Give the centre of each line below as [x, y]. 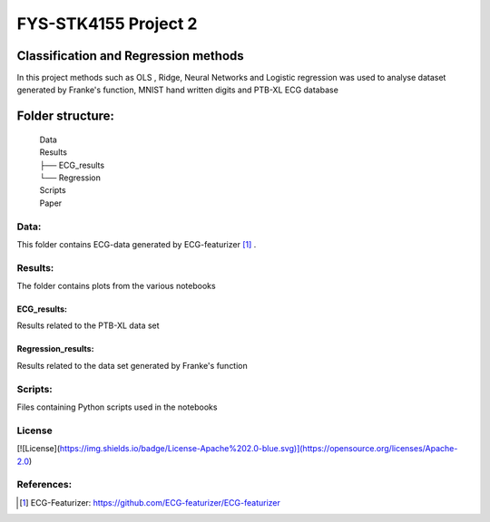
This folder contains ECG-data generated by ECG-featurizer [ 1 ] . [137, 244]
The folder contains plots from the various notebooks [117, 286]
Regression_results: [55, 349]
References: [44, 485]
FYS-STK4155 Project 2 [107, 24]
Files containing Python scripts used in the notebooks [117, 407]
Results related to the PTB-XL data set [88, 325]
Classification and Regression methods [130, 56]
